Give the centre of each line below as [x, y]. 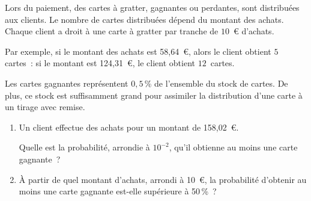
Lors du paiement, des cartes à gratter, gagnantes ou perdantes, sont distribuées [152, 7]
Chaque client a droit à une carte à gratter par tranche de [112, 31]
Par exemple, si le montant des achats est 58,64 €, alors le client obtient [138, 51]
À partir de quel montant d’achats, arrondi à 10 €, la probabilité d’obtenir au [163, 179]
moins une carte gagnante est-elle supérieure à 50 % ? [118, 191]
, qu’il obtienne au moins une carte [233, 147]
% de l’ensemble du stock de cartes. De [216, 83]
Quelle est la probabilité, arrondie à [84, 147]
